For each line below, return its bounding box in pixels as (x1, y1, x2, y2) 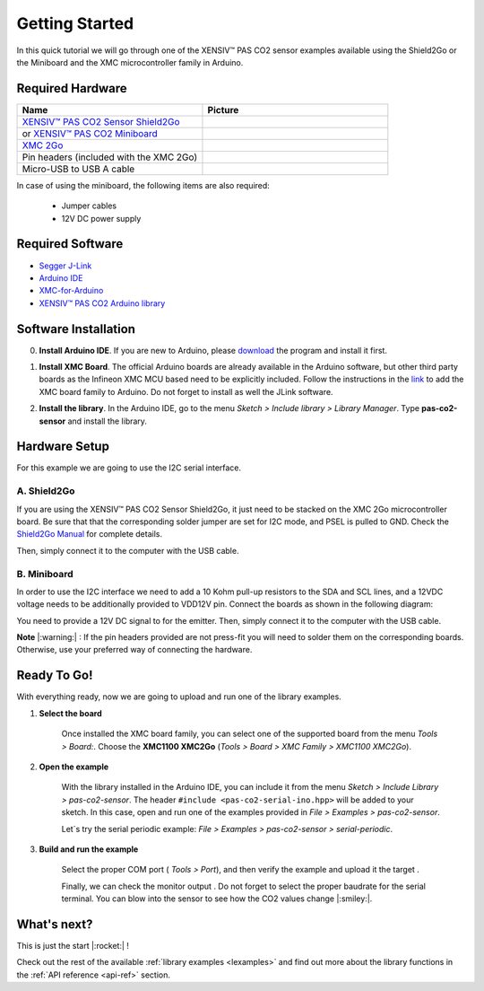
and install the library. (67, 416, 148, 426)
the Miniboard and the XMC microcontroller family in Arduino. (16, 57, 244, 67)
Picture (207, 103, 239, 116)
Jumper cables (61, 200, 117, 211)
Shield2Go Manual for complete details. (16, 529, 163, 539)
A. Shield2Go (16, 485, 75, 497)
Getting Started (16, 13, 134, 33)
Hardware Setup (16, 439, 109, 454)
